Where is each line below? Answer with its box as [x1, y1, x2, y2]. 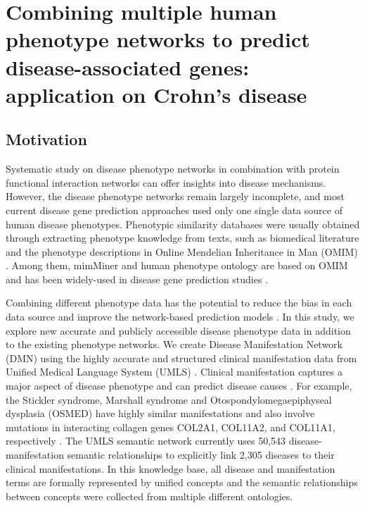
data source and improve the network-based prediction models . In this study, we [6, 309, 354, 324]
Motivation [6, 128, 87, 150]
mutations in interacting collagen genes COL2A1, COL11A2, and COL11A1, [6, 419, 335, 434]
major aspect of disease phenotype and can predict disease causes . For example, [6, 378, 352, 393]
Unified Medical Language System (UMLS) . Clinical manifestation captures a [6, 364, 343, 379]
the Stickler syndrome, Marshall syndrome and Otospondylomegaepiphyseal [6, 392, 332, 407]
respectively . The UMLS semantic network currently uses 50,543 [6, 433, 286, 448]
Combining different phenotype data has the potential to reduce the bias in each [6, 295, 352, 310]
